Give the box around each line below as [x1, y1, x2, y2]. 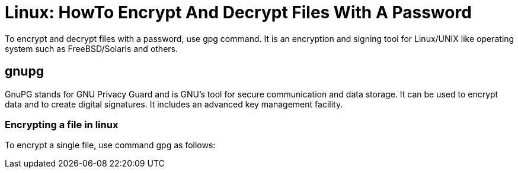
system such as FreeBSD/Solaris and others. [5, 43, 178, 54]
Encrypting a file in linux [5, 118, 119, 130]
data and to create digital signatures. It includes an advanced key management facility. [5, 99, 343, 109]
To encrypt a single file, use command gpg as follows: [5, 140, 216, 151]
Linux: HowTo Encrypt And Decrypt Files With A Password [5, 2, 472, 22]
